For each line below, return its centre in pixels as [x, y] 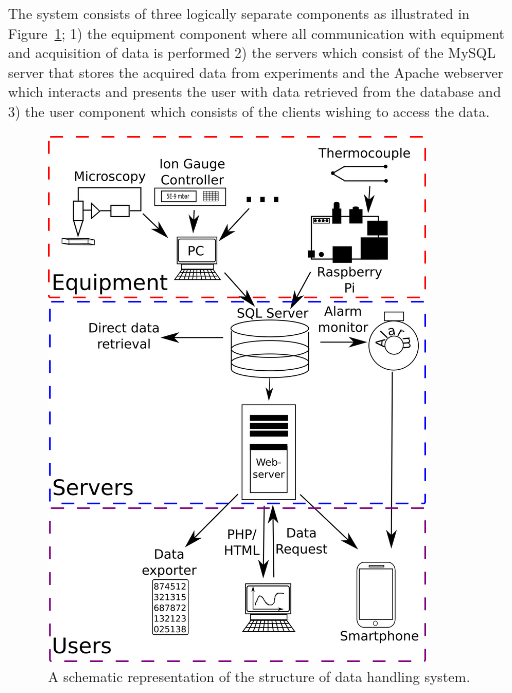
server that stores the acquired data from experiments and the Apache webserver [256, 71]
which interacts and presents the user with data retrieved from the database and [254, 91]
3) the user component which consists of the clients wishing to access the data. [249, 110]
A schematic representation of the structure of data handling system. [259, 675]
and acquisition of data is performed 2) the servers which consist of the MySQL [252, 52]
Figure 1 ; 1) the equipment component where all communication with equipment [256, 32]
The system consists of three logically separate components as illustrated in [239, 13]
